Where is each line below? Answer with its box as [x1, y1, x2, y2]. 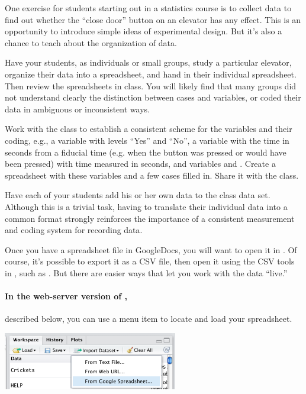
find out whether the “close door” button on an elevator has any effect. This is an [5, 13, 301, 25]
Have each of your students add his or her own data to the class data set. [5, 189, 270, 201]
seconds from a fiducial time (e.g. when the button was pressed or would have [5, 146, 286, 158]
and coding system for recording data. [5, 224, 143, 236]
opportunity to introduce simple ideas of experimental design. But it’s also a [5, 25, 282, 37]
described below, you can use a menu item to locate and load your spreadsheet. [5, 312, 292, 325]
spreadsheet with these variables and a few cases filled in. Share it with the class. [5, 169, 299, 181]
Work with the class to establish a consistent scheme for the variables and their [5, 122, 292, 135]
